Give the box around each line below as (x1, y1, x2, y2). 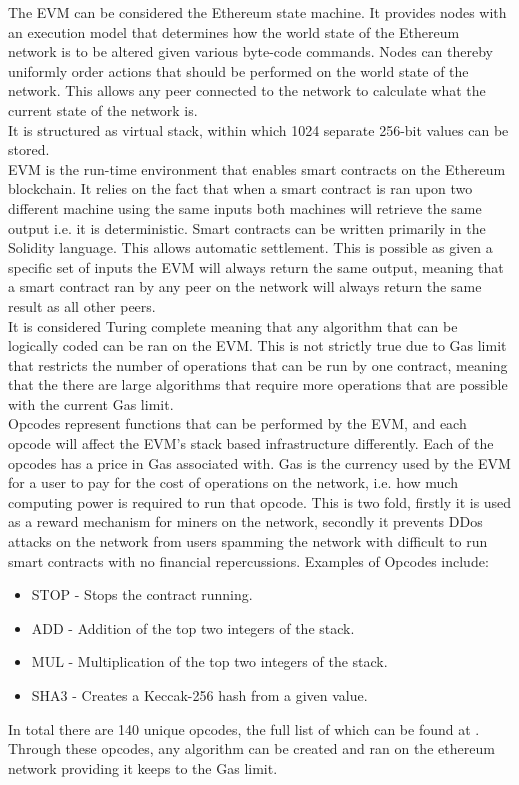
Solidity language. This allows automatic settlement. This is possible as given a (8, 237, 493, 258)
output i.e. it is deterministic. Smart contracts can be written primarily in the (8, 217, 486, 238)
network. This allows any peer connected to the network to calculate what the (8, 80, 486, 101)
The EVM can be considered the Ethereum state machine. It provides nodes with (8, 2, 507, 22)
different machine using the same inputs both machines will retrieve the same (8, 197, 482, 218)
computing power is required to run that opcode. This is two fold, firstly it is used (8, 491, 512, 512)
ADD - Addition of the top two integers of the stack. (31, 617, 355, 638)
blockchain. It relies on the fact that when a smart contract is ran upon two (8, 178, 473, 199)
